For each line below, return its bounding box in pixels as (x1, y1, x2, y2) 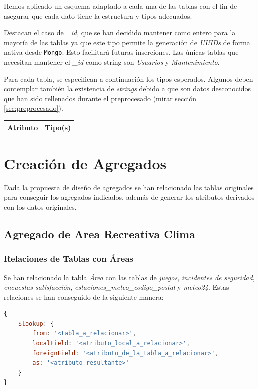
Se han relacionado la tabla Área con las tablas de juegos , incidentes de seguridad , (4, 272, 255, 282)
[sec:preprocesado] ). (4, 103, 63, 113)
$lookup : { (18, 320, 54, 327)
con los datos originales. (4, 201, 77, 212)
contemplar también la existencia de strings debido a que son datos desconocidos (4, 83, 251, 94)
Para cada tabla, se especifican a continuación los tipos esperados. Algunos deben (4, 73, 253, 84)
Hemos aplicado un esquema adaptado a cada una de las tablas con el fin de (4, 1, 237, 11)
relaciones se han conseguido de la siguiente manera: (4, 291, 164, 302)
